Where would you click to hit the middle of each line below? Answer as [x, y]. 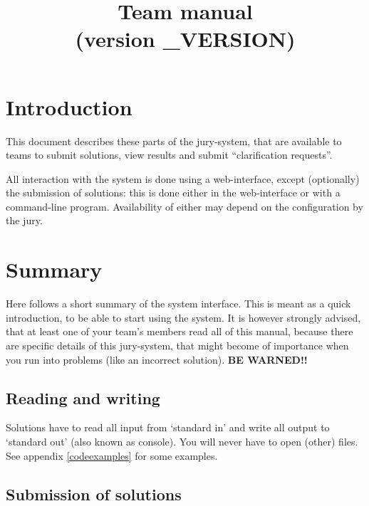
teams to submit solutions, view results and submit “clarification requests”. [169, 155]
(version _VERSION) [185, 39]
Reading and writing [83, 397]
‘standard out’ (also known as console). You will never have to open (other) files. [182, 441]
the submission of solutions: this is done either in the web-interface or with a [173, 193]
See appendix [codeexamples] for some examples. [112, 455]
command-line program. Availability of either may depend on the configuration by [184, 206]
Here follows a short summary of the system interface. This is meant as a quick [178, 304]
